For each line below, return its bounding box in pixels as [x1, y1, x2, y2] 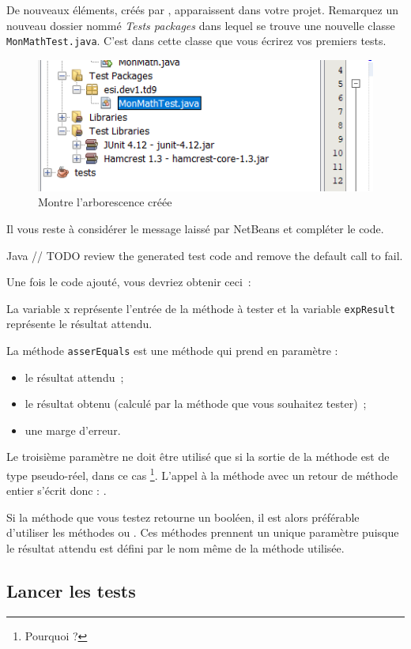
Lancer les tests [6, 579, 136, 603]
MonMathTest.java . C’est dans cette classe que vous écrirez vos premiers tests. [6, 32, 386, 49]
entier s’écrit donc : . [6, 482, 107, 499]
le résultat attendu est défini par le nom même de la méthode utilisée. [6, 540, 345, 557]
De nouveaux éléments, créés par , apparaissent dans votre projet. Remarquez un [6, 2, 399, 17]
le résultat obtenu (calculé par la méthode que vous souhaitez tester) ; [25, 395, 367, 412]
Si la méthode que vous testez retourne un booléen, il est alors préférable [6, 508, 360, 525]
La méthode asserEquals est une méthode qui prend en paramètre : [6, 341, 338, 358]
